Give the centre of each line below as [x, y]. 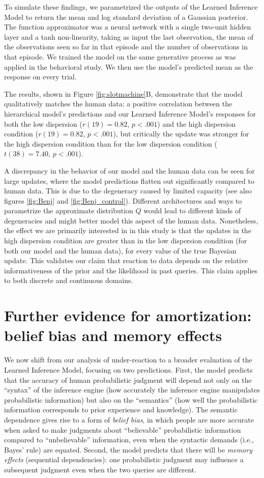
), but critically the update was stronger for [181, 134]
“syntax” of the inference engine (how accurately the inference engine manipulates [132, 390]
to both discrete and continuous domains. [69, 280]
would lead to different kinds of [192, 210]
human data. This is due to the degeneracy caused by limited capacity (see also [128, 191]
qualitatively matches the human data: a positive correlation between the [118, 104]
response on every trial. [40, 77]
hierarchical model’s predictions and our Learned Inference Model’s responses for [130, 113]
